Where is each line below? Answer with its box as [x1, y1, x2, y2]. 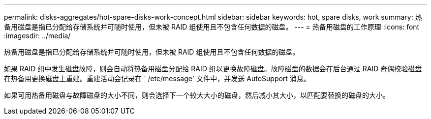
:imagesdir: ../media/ [4, 31, 71, 40]
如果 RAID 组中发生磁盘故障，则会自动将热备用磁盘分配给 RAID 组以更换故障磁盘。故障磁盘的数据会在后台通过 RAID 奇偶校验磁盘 [4, 64, 422, 73]
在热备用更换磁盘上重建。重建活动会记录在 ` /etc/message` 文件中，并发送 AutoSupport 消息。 [4, 74, 310, 83]
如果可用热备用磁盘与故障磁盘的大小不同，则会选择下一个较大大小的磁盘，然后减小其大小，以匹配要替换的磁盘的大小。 [4, 91, 390, 99]
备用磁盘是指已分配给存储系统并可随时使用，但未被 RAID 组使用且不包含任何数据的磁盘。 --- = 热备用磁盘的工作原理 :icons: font [4, 23, 420, 31]
